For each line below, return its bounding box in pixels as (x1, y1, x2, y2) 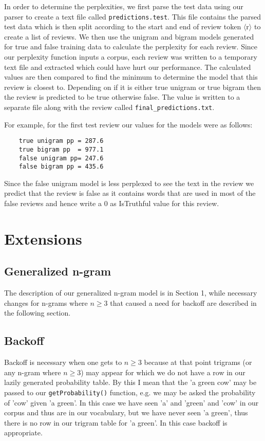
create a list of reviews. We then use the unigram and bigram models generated (4, 31, 254, 42)
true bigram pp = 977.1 (18, 145, 104, 153)
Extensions (4, 228, 82, 249)
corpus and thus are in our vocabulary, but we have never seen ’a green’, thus (4, 407, 248, 418)
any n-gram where (4, 366, 61, 377)
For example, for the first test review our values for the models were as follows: (4, 119, 253, 130)
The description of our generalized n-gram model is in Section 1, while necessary (4, 287, 257, 298)
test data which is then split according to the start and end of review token (4, 21, 241, 32)
